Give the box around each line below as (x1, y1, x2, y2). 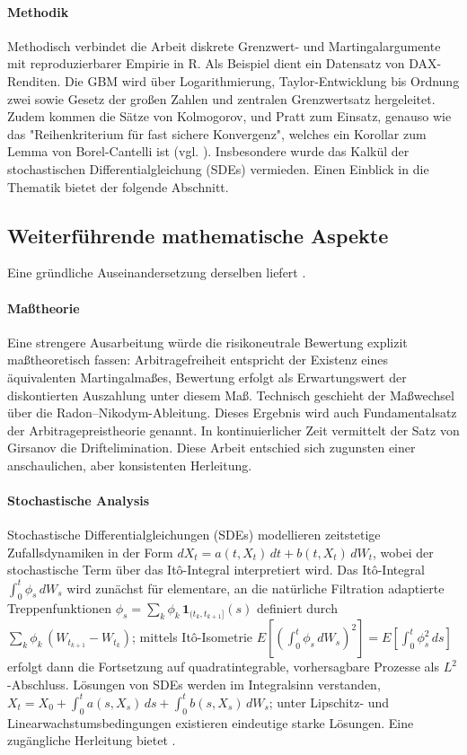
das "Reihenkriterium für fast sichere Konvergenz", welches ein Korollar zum (7, 124, 427, 143)
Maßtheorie (7, 298, 80, 317)
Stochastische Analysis (7, 491, 150, 510)
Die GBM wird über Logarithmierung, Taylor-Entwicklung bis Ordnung (64, 71, 460, 90)
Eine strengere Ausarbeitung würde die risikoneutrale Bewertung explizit (7, 332, 408, 351)
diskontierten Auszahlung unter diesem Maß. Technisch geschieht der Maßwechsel (7, 385, 454, 404)
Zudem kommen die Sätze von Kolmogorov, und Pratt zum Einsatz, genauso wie (7, 107, 452, 126)
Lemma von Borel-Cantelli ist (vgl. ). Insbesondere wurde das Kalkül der (7, 142, 410, 161)
